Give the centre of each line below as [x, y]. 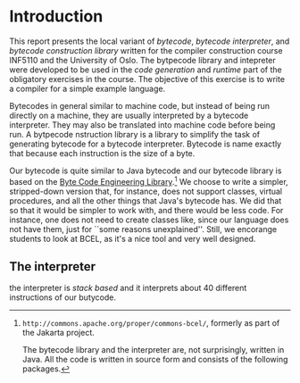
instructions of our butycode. [62, 297]
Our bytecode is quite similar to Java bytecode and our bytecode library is [146, 171]
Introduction [56, 17]
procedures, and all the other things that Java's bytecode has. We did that [146, 200]
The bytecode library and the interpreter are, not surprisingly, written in [153, 350]
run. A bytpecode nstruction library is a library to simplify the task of [135, 134]
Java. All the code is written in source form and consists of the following [155, 360]
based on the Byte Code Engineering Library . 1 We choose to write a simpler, [149, 180]
